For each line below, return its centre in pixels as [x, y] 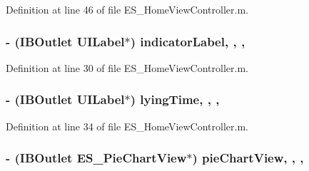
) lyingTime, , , [175, 99]
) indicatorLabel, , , [188, 41]
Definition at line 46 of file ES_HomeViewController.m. [127, 9]
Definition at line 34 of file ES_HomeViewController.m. [127, 126]
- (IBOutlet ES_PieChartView [96, 158]
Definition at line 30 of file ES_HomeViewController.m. [127, 67]
